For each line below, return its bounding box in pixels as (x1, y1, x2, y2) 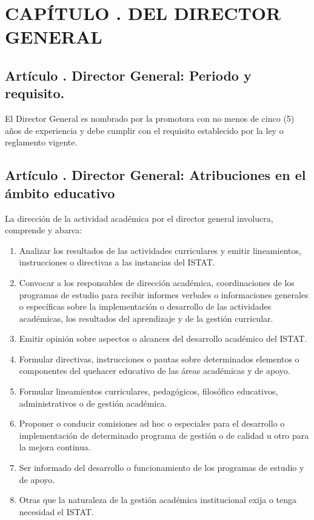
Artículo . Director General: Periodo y (5, 65, 252, 84)
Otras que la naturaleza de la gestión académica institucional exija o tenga (19, 493, 297, 506)
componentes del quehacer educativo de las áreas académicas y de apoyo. (19, 364, 290, 377)
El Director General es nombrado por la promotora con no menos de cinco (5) (5, 112, 295, 125)
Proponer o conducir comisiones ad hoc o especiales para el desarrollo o (19, 417, 285, 430)
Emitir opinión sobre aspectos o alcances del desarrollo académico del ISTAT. (19, 332, 307, 345)
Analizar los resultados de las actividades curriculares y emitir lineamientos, (19, 244, 301, 256)
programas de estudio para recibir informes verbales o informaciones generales (19, 288, 309, 301)
